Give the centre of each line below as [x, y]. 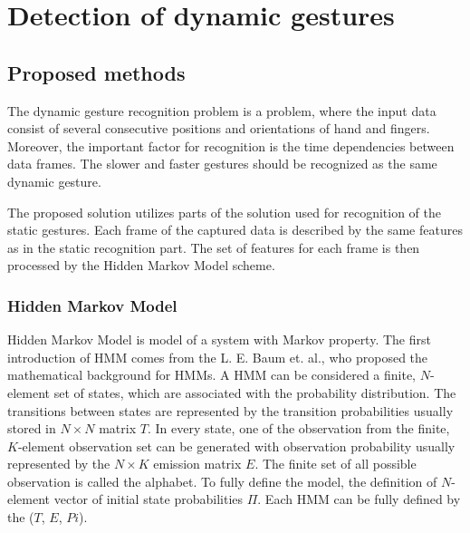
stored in [32, 428]
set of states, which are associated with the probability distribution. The [255, 392]
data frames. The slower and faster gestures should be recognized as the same [222, 164]
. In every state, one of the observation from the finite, [298, 428]
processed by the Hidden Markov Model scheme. [141, 265]
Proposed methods [96, 72]
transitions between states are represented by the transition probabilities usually [230, 410]
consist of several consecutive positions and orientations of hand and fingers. [219, 128]
